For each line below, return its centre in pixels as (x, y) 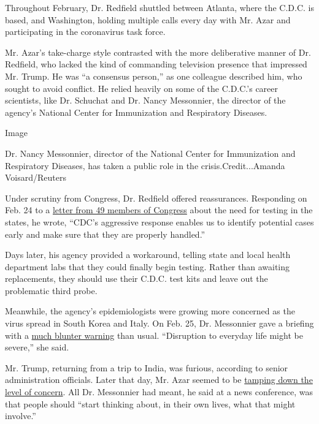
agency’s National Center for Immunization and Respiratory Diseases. (136, 112)
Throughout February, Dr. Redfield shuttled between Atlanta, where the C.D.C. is (159, 7)
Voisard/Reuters (36, 177)
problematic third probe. (51, 290)
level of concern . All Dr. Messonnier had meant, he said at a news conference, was (159, 392)
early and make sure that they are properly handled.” (105, 234)
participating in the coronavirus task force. (85, 32)
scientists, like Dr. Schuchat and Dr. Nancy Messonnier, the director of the (145, 100)
